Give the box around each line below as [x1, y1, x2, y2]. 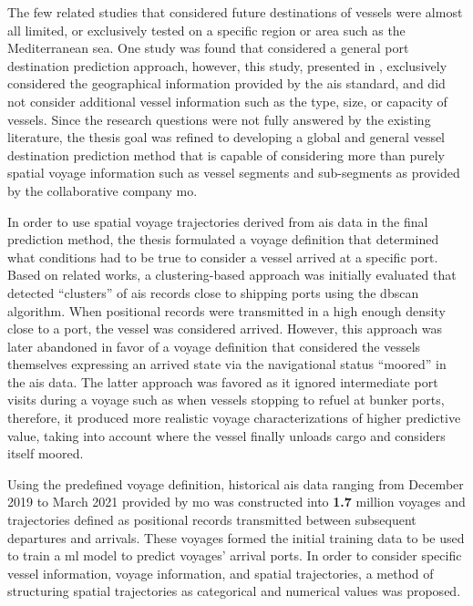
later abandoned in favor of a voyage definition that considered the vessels [7, 336, 421, 355]
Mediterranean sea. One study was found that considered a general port [7, 38, 409, 57]
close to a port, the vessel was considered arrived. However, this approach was [7, 319, 443, 338]
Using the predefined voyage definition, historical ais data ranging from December [7, 474, 464, 493]
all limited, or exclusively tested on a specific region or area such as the [7, 20, 406, 39]
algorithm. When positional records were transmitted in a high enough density [7, 301, 446, 320]
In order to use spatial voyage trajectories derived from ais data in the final [7, 211, 428, 231]
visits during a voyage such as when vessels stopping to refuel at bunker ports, [7, 390, 445, 409]
